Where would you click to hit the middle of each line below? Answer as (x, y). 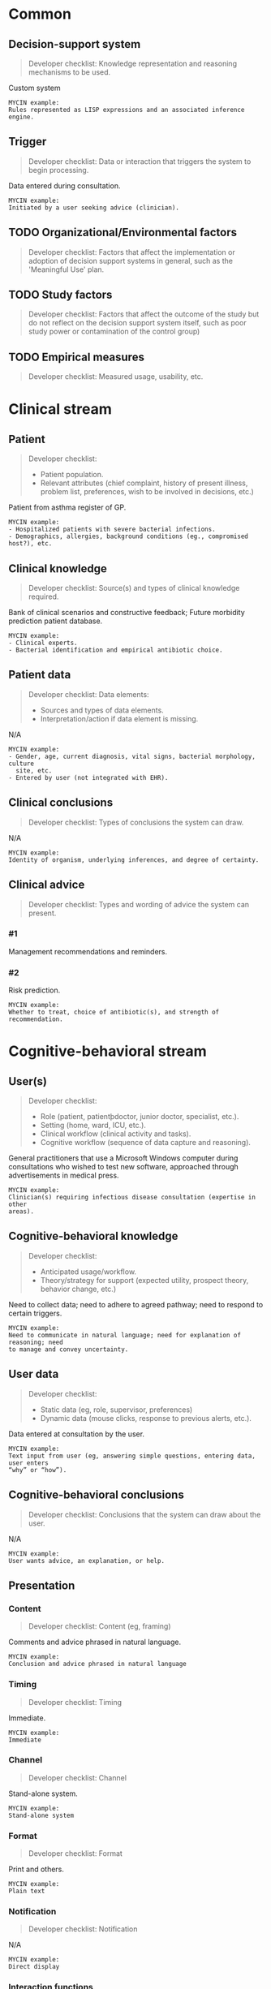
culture (22, 764)
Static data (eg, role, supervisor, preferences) (116, 1410)
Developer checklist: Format (75, 1853)
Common (40, 14)
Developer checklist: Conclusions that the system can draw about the (144, 1514)
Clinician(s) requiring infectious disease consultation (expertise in (132, 1198)
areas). (22, 1212)
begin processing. (58, 170)
